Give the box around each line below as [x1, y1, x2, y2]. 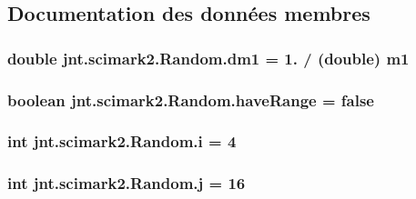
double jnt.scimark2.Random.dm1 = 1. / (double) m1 [7, 46, 410, 69]
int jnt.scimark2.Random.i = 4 [7, 130, 237, 153]
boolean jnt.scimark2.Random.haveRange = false [7, 88, 374, 111]
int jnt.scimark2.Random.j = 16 [7, 172, 246, 194]
